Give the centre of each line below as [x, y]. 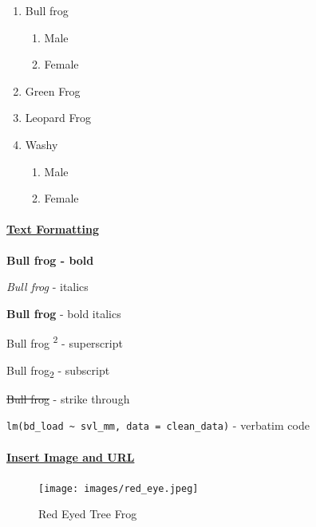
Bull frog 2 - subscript [58, 371]
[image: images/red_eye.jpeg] [118, 488]
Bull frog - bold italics [64, 313]
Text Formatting [53, 229]
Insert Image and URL [71, 456]
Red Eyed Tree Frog [88, 514]
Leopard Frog [58, 118]
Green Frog [53, 90]
